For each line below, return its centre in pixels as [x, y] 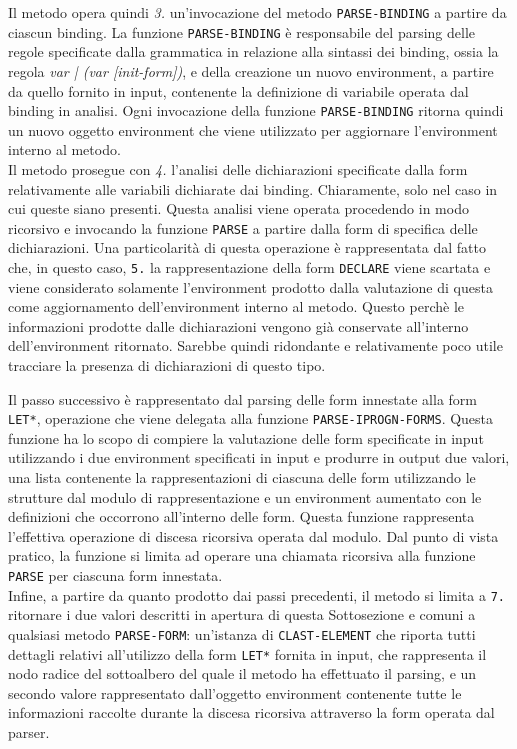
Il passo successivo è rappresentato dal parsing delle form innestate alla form [242, 398]
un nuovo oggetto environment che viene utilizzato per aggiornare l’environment [253, 129]
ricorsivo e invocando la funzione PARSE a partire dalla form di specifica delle [243, 227]
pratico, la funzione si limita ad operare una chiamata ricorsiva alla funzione [242, 555]
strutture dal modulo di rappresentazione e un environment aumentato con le [245, 496]
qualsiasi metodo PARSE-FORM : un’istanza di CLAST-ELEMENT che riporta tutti [242, 633]
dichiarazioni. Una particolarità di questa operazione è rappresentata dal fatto [247, 247]
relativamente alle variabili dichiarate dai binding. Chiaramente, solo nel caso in [253, 188]
